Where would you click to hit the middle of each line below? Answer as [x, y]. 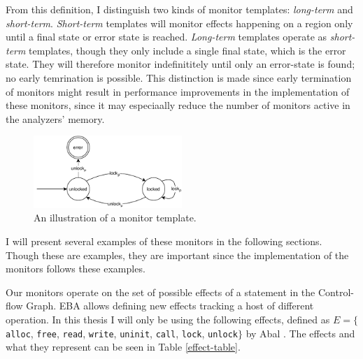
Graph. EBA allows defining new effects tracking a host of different [170, 306]
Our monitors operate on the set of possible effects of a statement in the [161, 292]
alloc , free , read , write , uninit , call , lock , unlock [122, 333]
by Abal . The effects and [300, 333]
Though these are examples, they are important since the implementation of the [177, 255]
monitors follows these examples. [76, 269]
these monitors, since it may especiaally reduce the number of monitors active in [178, 105]
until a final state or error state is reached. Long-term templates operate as [166, 37]
